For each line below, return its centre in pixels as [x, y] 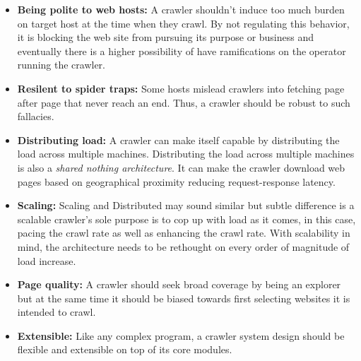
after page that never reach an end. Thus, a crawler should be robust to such [184, 102]
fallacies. [36, 116]
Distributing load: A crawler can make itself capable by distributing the [178, 140]
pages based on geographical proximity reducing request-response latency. [176, 181]
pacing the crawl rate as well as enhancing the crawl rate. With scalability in [184, 233]
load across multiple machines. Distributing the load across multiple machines [186, 154]
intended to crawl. [57, 312]
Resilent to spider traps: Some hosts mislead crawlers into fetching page [181, 88]
